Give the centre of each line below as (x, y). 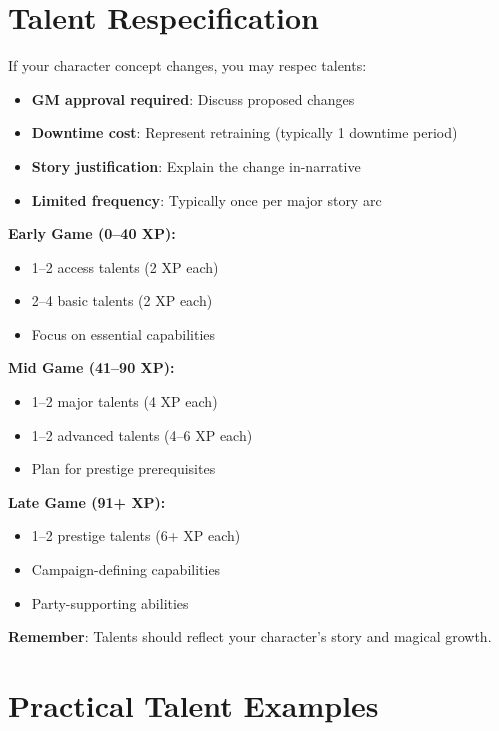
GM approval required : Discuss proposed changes (193, 98)
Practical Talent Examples (193, 705)
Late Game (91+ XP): (87, 501)
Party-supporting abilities (110, 602)
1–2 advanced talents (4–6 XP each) (142, 434)
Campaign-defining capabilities (126, 569)
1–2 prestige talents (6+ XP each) (136, 535)
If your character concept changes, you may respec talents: (187, 65)
